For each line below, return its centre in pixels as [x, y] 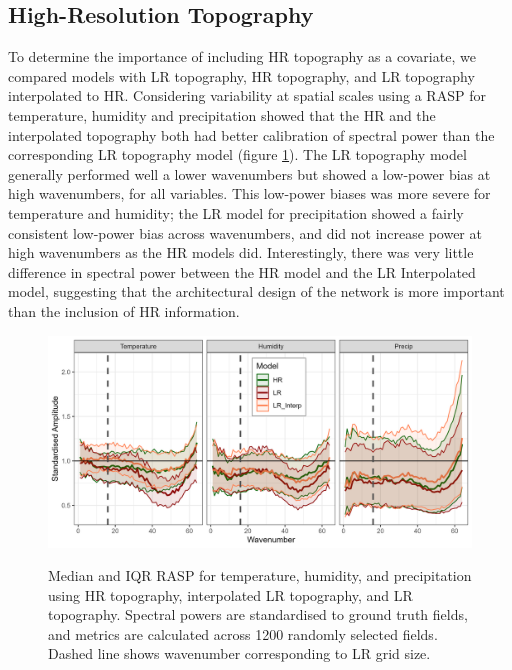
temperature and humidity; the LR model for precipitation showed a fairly [236, 212]
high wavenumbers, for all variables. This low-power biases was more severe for [249, 193]
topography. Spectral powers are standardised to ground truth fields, [258, 614]
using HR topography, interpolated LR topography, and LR [230, 594]
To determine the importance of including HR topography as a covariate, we [242, 56]
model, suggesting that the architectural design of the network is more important [256, 291]
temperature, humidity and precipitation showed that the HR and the [222, 114]
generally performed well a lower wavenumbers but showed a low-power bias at [249, 173]
